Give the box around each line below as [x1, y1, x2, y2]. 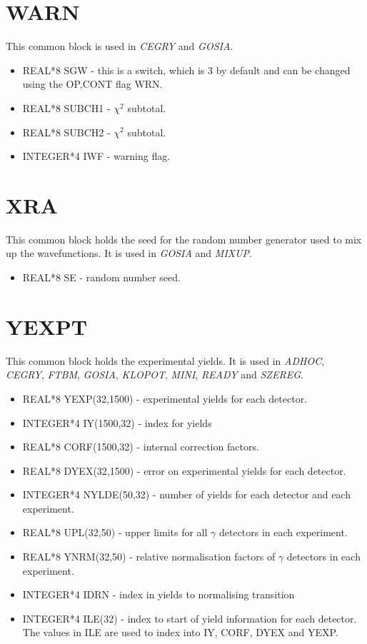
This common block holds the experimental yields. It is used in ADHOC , [6, 353, 325, 368]
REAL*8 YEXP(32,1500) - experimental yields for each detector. [22, 391, 308, 406]
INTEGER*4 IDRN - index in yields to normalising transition [22, 587, 295, 602]
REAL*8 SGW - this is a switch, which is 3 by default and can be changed [22, 62, 351, 77]
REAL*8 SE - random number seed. [22, 270, 181, 284]
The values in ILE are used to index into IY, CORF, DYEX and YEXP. [22, 625, 338, 640]
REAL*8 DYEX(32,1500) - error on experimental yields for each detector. [22, 463, 346, 478]
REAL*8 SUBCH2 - [22, 124, 111, 139]
